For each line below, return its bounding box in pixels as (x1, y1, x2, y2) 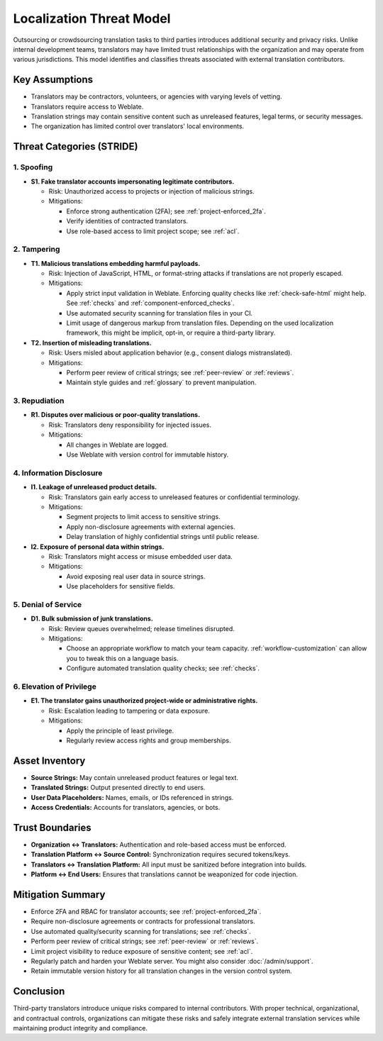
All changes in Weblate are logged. (66, 440, 168, 449)
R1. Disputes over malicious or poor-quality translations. (30, 411, 201, 419)
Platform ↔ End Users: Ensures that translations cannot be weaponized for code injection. (30, 870, 298, 879)
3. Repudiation (13, 396, 65, 406)
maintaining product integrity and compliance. (13, 1023, 148, 1032)
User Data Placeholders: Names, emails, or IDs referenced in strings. (30, 793, 234, 801)
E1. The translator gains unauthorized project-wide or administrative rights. (30, 696, 258, 705)
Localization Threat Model (13, 11, 171, 26)
